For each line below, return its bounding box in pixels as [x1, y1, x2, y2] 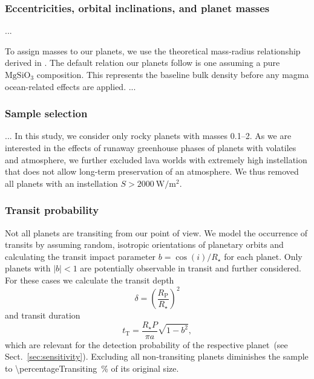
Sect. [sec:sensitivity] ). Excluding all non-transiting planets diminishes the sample [5, 350, 309, 363]
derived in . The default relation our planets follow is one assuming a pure [5, 56, 280, 69]
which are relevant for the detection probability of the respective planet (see [5, 338, 288, 351]
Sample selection [5, 106, 88, 121]
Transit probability [5, 202, 99, 218]
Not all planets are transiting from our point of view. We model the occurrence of [5, 226, 308, 239]
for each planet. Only [224, 250, 303, 262]
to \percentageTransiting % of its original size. [5, 361, 179, 374]
